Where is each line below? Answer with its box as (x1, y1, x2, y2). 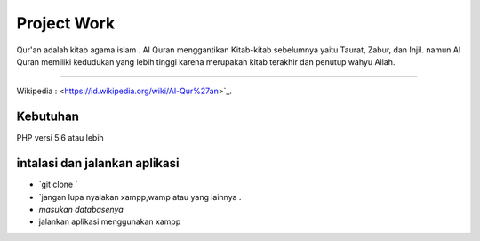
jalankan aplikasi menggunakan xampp (38, 216, 181, 227)
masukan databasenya (38, 204, 124, 214)
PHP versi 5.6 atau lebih (16, 133, 104, 143)
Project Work (16, 13, 116, 33)
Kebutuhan (16, 109, 80, 125)
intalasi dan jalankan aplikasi (16, 156, 180, 171)
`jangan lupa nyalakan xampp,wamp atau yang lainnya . (38, 191, 242, 202)
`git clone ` (38, 179, 78, 190)
